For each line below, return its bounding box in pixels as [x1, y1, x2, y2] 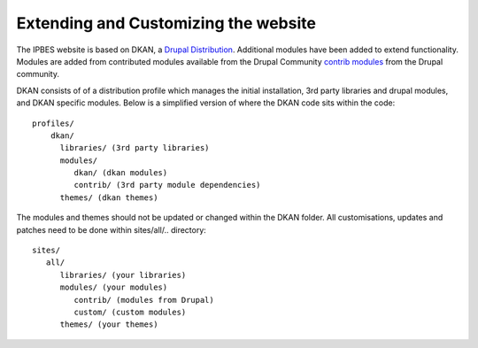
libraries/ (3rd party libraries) [59, 143, 210, 153]
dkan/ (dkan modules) [73, 168, 168, 178]
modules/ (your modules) [59, 282, 168, 292]
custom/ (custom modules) [73, 306, 187, 317]
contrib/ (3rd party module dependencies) [73, 180, 261, 190]
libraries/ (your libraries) [59, 270, 187, 280]
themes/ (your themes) [59, 320, 158, 329]
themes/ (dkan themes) [59, 192, 158, 203]
